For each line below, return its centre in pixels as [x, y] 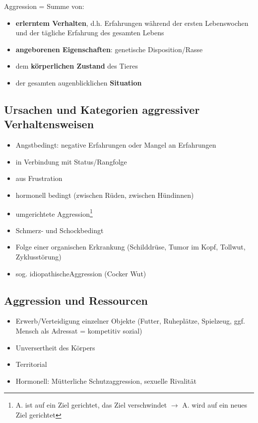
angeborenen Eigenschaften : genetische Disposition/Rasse [109, 49]
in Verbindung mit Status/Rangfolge [71, 161]
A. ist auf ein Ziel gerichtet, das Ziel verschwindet [91, 405]
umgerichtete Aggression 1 [54, 213]
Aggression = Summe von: [44, 6]
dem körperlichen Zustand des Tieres [77, 66]
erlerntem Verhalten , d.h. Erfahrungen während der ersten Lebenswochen [132, 23]
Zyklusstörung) [38, 256]
